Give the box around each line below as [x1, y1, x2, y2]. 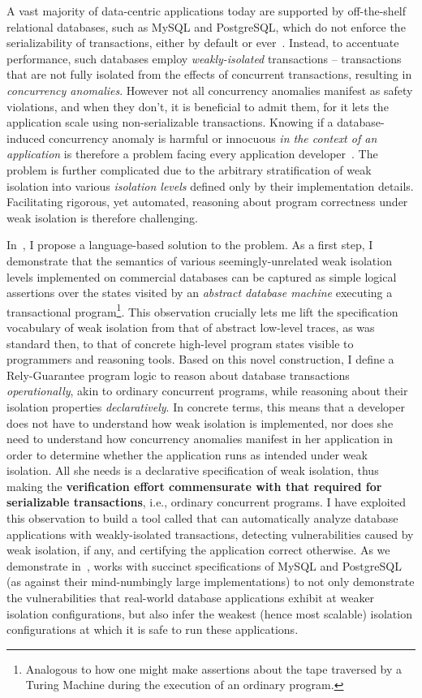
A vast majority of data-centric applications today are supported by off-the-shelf [6, 2, 407, 19]
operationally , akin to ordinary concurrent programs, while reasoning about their [6, 382, 408, 399]
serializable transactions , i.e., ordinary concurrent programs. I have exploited [6, 493, 407, 511]
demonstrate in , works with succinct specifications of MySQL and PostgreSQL [6, 557, 402, 574]
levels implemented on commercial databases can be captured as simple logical [6, 268, 397, 285]
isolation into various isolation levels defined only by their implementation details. [6, 177, 414, 194]
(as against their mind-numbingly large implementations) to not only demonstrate [6, 573, 415, 590]
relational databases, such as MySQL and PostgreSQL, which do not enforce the [6, 18, 406, 35]
